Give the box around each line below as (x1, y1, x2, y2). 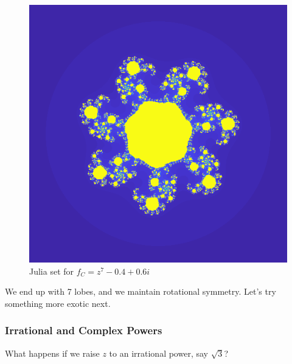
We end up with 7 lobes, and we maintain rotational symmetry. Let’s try (5, 285, 276, 298)
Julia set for (29, 264, 74, 277)
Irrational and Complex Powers (5, 323, 162, 338)
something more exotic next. (5, 297, 111, 309)
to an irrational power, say (109, 346, 208, 359)
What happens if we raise (5, 346, 100, 359)
